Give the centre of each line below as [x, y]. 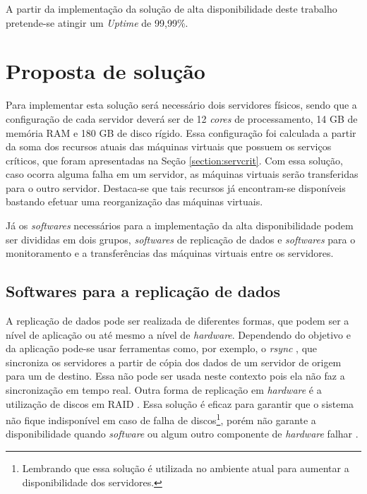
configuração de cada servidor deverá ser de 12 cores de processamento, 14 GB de [182, 118]
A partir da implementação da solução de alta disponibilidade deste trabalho [172, 8]
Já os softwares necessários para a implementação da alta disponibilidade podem [180, 225]
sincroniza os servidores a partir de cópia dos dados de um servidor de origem [174, 362]
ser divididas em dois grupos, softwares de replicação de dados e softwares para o [181, 239]
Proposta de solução [106, 71]
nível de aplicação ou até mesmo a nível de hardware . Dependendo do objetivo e [178, 334]
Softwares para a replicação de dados [143, 291]
